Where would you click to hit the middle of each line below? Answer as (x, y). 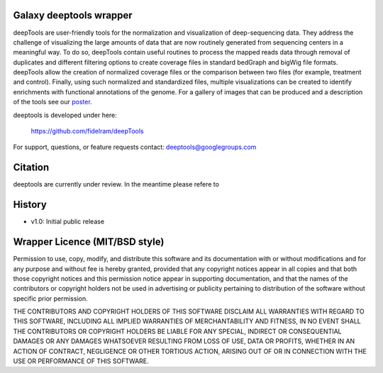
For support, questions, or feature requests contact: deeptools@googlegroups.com (135, 147)
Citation (31, 168)
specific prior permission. (50, 299)
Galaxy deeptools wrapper (73, 15)
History (30, 205)
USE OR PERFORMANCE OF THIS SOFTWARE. (81, 361)
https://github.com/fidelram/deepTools (87, 131)
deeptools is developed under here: (65, 115)
